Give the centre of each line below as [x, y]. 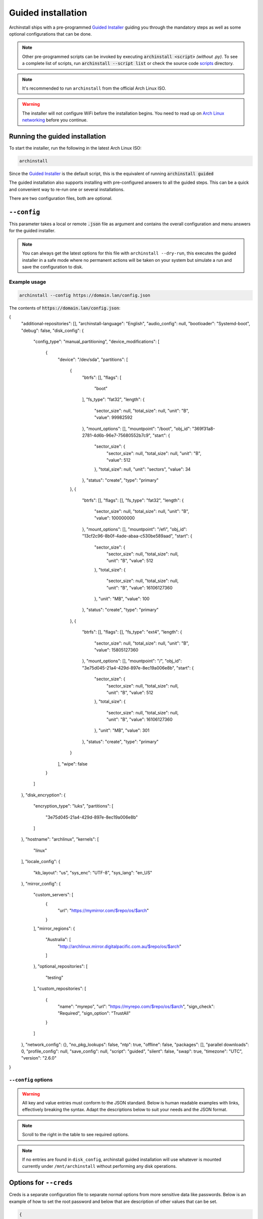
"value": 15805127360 [116, 650]
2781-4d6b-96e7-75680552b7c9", [117, 435]
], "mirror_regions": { [54, 928]
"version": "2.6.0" [39, 1058]
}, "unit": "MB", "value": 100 [122, 599]
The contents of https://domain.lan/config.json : [65, 308]
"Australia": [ [58, 940]
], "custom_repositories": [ [60, 989]
